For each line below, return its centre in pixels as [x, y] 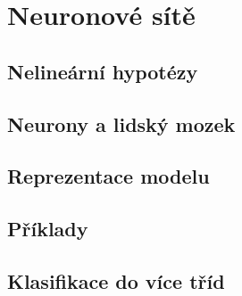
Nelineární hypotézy [103, 71]
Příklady [48, 229]
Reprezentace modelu [108, 176]
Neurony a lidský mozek [121, 123]
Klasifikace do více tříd [116, 280]
